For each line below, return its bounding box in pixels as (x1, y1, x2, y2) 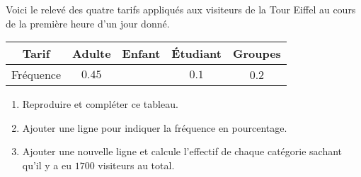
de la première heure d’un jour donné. (6, 16, 170, 30)
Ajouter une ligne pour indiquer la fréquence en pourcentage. (22, 120, 287, 135)
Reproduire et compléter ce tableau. (22, 97, 178, 111)
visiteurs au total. (98, 157, 175, 172)
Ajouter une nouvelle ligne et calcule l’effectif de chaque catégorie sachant (22, 144, 343, 159)
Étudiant (171, 45, 222, 62)
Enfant (122, 45, 161, 62)
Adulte (72, 45, 111, 62)
